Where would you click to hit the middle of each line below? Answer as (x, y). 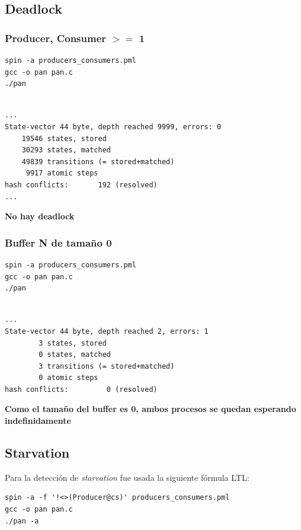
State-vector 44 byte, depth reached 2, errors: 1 (107, 331)
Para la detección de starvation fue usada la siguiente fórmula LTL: (127, 477)
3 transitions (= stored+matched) (107, 366)
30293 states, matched (66, 150)
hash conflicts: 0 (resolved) (81, 389)
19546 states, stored (64, 138)
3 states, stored (73, 343)
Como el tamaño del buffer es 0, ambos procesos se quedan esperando (150, 409)
